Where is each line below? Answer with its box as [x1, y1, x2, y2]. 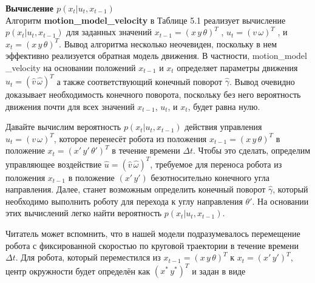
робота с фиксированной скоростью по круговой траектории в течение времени [5, 239, 299, 251]
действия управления [185, 120, 262, 133]
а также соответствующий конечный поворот [56, 75, 223, 87]
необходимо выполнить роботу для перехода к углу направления [5, 194, 243, 207]
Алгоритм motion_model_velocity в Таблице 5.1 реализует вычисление [5, 13, 286, 26]
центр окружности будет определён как [5, 264, 151, 277]
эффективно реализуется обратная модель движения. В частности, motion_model [5, 49, 307, 62]
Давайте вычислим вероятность [5, 120, 121, 133]
